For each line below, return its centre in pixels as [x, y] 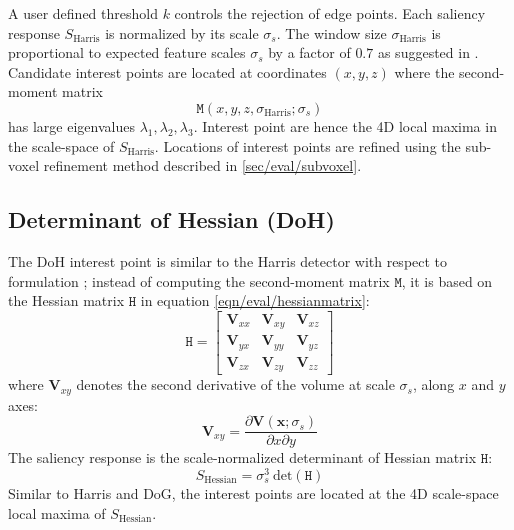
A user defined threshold [83, 13]
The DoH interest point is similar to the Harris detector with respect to [228, 260]
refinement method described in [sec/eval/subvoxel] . [202, 165]
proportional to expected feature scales [127, 52]
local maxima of [57, 512]
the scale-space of [61, 145]
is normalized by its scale [182, 32]
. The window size [331, 32]
